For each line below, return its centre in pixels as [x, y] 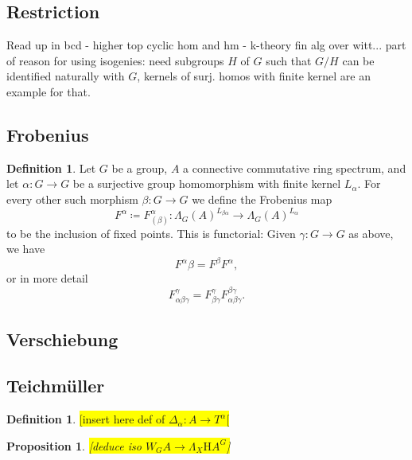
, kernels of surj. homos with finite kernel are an [254, 76]
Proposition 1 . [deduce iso [74, 445]
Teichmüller [56, 386]
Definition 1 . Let [51, 168]
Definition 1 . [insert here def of [86, 419]
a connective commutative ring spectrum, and [295, 168]
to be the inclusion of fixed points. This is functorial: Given [151, 233]
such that [289, 60]
